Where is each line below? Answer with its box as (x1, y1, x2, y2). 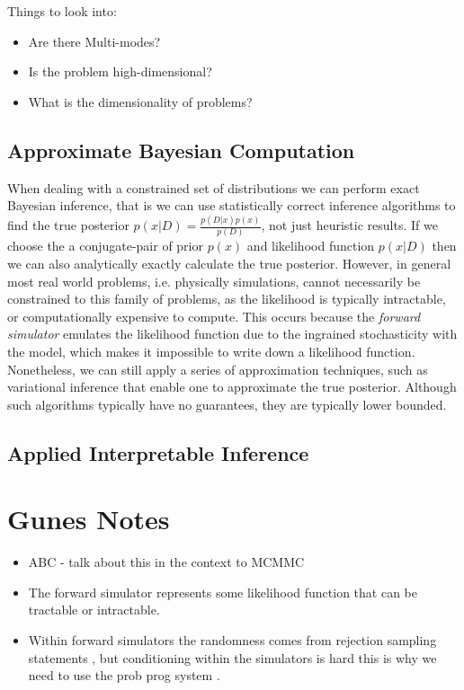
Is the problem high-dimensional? (28, 62, 212, 81)
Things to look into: (7, 2, 117, 20)
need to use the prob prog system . (28, 666, 220, 685)
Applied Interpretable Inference (7, 438, 309, 466)
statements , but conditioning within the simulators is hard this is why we (28, 648, 437, 667)
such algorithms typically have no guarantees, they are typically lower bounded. (7, 394, 447, 413)
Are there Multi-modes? (28, 31, 161, 50)
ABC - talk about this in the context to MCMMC (28, 553, 305, 571)
